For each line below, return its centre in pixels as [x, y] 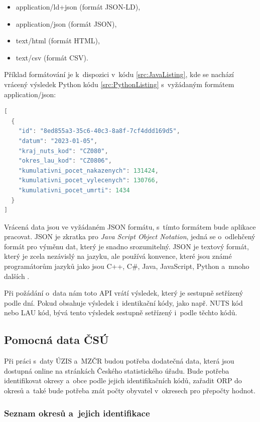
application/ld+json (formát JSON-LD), [78, 7]
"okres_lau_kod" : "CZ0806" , [65, 161]
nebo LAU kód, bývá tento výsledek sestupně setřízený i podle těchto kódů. [121, 312]
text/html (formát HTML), [58, 41]
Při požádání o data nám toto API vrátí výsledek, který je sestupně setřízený [124, 293]
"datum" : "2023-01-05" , [58, 141]
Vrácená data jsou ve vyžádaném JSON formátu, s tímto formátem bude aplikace [130, 226]
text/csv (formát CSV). [52, 57]
